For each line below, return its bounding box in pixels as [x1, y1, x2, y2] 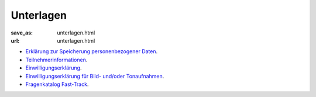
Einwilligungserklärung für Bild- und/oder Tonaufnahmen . [25, 72, 164, 79]
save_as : [11, 29, 33, 36]
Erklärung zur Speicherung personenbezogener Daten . [25, 48, 158, 55]
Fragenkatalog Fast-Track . [25, 81, 89, 88]
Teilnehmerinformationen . [25, 56, 88, 63]
